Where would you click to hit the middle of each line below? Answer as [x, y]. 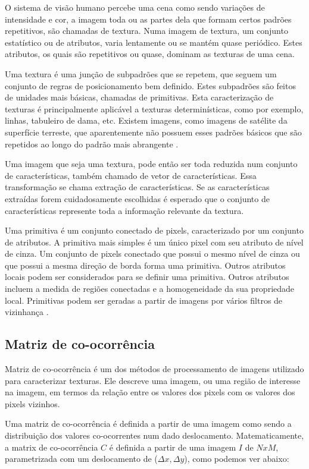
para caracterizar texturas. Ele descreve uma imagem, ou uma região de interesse [153, 380]
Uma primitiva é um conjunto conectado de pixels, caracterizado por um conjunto [154, 230]
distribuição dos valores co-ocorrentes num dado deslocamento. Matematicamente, [154, 435]
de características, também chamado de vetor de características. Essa [131, 175]
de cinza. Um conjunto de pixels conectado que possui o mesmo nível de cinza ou [152, 254]
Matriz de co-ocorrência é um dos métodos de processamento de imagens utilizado [154, 369]
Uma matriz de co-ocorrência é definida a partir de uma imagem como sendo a [148, 424]
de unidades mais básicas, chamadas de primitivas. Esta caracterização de [139, 97]
